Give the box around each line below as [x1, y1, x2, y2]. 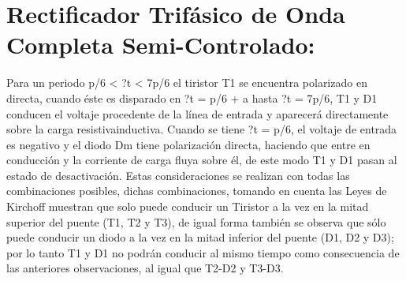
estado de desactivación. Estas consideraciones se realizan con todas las [6, 167, 350, 183]
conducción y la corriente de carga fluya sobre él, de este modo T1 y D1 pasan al [6, 152, 397, 168]
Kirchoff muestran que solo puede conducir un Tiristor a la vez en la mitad [6, 198, 369, 215]
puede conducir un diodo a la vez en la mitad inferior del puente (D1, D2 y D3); [6, 229, 394, 245]
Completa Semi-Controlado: [6, 28, 315, 61]
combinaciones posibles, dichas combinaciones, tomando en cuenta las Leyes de [6, 182, 387, 199]
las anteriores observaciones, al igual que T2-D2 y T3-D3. [6, 260, 284, 276]
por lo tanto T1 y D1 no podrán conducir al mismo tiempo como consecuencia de [6, 244, 400, 260]
